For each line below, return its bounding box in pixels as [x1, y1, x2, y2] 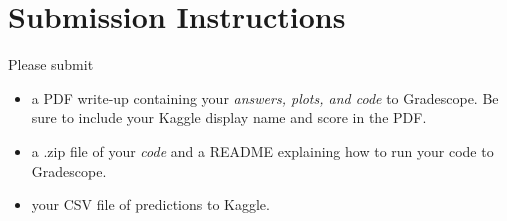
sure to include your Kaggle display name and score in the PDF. [31, 107, 427, 128]
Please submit [8, 54, 94, 75]
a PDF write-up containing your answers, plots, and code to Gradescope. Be [31, 87, 499, 108]
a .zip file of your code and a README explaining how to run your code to [31, 140, 494, 161]
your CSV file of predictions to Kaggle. [31, 194, 270, 215]
